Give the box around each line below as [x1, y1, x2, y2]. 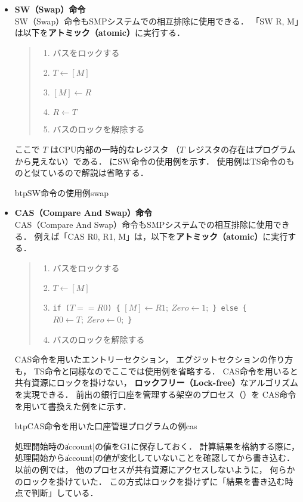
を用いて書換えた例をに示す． [14, 399, 131, 412]
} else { [212, 304, 247, 313]
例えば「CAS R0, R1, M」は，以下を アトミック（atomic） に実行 [34, 230, 288, 242]
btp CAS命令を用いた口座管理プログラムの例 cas [14, 420, 197, 432]
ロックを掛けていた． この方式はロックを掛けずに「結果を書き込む [23, 475, 285, 487]
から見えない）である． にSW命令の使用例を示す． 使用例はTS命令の [14, 154, 286, 167]
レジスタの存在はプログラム [187, 142, 296, 155]
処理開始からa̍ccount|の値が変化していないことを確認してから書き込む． [14, 451, 295, 464]
